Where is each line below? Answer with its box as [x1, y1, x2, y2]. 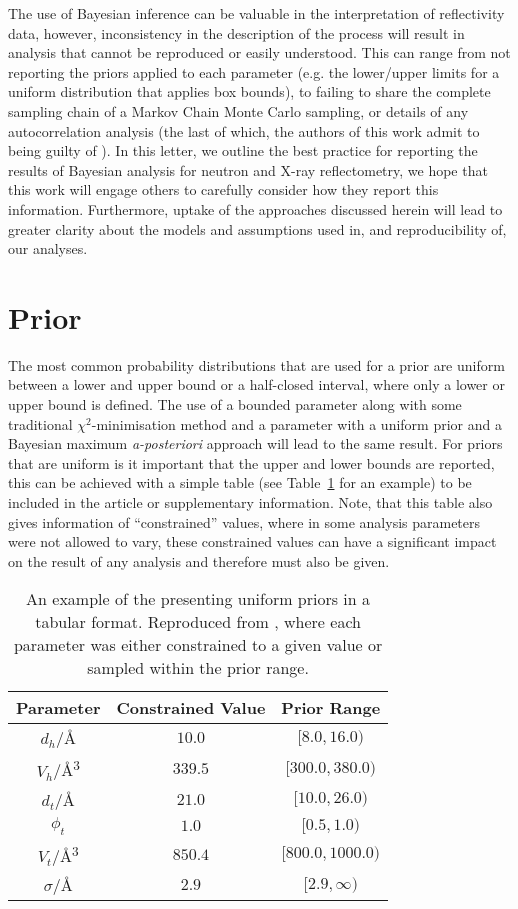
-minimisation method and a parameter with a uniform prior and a [91, 413, 502, 434]
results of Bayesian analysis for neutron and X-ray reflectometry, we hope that [8, 159, 488, 180]
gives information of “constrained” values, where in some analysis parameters [8, 511, 481, 532]
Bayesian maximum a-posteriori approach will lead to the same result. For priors [8, 433, 503, 454]
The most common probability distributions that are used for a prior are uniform [8, 354, 505, 375]
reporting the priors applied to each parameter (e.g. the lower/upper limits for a [8, 61, 500, 82]
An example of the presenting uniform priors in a [26, 587, 371, 611]
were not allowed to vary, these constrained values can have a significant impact [8, 531, 497, 552]
